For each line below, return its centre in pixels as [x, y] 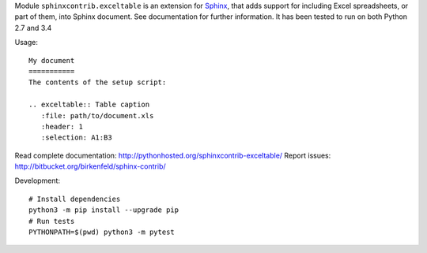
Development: [38, 180]
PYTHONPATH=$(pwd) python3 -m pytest [102, 232]
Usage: [26, 43]
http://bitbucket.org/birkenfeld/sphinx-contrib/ [90, 166]
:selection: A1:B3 [76, 138]
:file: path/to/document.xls [97, 115]
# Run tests [52, 221]
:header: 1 [62, 126]
